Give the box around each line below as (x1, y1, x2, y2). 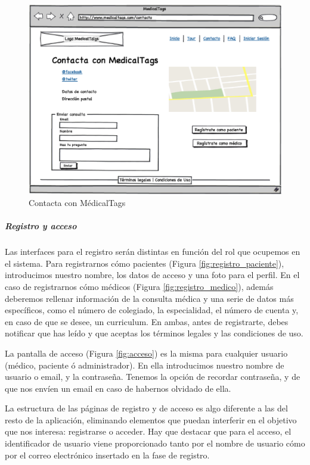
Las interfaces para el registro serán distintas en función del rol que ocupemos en (5, 245, 300, 258)
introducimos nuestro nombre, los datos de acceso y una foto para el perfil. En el (5, 269, 300, 281)
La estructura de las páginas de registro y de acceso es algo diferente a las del (5, 402, 288, 414)
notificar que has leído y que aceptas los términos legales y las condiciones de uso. (5, 327, 303, 339)
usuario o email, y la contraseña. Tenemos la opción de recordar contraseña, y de (5, 370, 300, 383)
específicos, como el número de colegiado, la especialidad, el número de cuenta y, (5, 304, 299, 316)
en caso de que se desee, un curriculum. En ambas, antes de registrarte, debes (5, 315, 289, 327)
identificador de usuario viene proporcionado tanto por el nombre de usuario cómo (5, 437, 305, 450)
